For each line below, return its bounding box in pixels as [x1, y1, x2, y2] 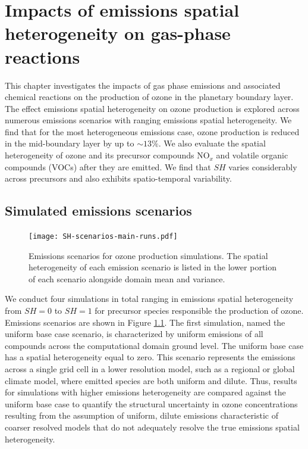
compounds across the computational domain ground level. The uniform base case [5, 339, 304, 351]
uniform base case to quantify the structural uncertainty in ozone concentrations [5, 397, 298, 410]
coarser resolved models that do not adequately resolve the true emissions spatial [5, 421, 300, 434]
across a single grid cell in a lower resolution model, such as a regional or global [5, 363, 295, 375]
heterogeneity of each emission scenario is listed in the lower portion [29, 261, 277, 273]
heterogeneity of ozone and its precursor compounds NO [5, 149, 210, 161]
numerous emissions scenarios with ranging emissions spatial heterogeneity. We [5, 114, 292, 126]
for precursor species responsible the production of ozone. [95, 304, 304, 317]
